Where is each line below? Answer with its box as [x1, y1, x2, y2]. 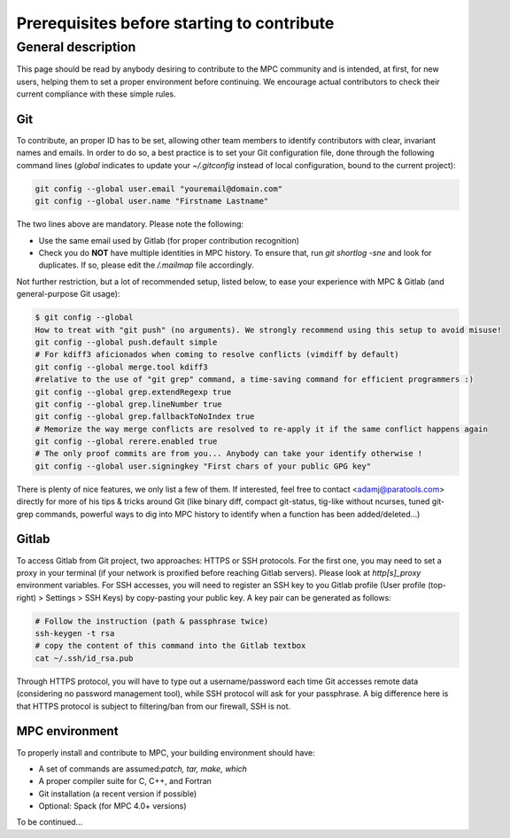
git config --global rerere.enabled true [35, 437, 218, 446]
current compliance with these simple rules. [16, 89, 176, 99]
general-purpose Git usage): [16, 289, 120, 299]
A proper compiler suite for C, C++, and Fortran [38, 776, 212, 787]
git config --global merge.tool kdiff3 [35, 361, 208, 372]
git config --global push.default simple [35, 337, 218, 347]
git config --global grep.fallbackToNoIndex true [35, 412, 255, 422]
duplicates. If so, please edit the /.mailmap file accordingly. [38, 260, 254, 270]
